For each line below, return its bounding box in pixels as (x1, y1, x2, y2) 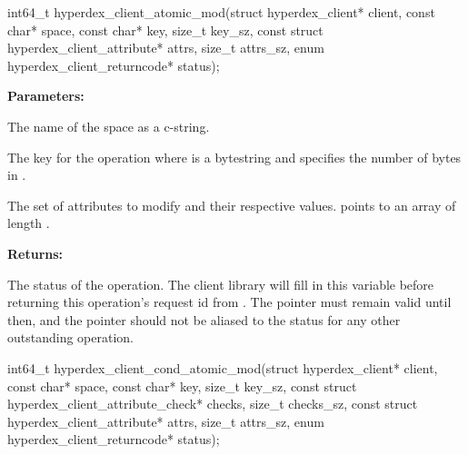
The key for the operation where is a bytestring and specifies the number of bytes (7, 147, 462, 166)
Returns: (7, 243, 64, 262)
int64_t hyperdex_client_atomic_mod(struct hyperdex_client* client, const (7, 3, 435, 21)
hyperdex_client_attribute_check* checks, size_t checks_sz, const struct (7, 394, 418, 413)
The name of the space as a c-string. (7, 116, 210, 135)
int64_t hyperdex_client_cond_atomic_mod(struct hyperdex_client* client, (7, 358, 438, 377)
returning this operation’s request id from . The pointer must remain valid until (7, 292, 452, 312)
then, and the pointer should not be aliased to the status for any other (7, 310, 401, 329)
